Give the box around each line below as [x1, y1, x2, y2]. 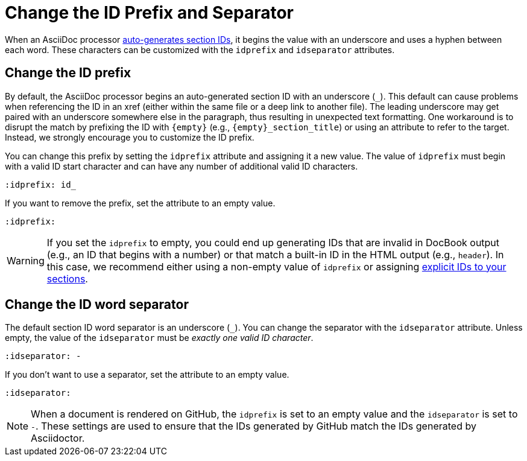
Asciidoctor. [31, 432, 85, 445]
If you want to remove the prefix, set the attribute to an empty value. [5, 197, 276, 208]
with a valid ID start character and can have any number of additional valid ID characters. [5, 161, 358, 171]
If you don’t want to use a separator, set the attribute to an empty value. [5, 369, 289, 380]
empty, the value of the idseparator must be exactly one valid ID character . [5, 332, 314, 343]
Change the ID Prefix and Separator [5, 2, 294, 23]
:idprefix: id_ [5, 179, 77, 189]
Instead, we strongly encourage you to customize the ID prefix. [5, 132, 254, 142]
